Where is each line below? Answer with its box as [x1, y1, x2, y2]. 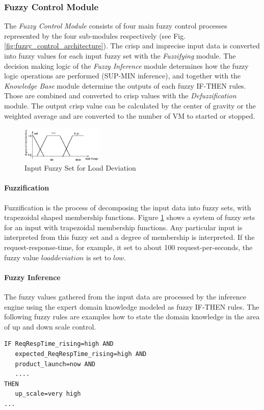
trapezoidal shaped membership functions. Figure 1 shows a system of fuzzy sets [4, 212, 255, 223]
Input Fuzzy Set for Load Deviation [24, 162, 136, 173]
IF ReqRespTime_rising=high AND [4, 340, 114, 348]
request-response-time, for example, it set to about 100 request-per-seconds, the [4, 241, 253, 252]
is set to [86, 252, 111, 262]
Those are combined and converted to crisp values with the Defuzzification [4, 90, 236, 101]
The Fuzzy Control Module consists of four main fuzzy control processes [4, 20, 227, 31]
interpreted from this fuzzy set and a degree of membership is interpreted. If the [4, 232, 255, 242]
